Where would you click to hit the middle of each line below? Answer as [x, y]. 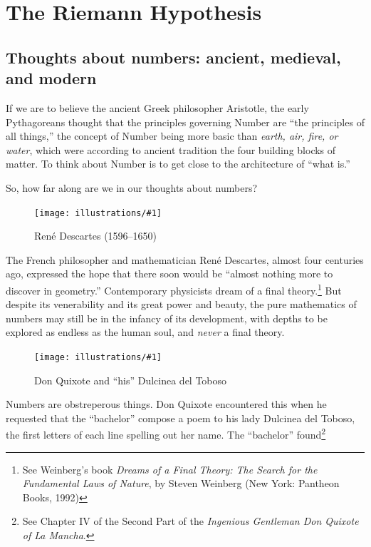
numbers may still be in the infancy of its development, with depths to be [167, 318]
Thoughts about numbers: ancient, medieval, [173, 57]
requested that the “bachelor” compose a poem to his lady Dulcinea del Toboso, [181, 418]
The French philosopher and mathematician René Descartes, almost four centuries [185, 259]
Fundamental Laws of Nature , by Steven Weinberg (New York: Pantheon [181, 483]
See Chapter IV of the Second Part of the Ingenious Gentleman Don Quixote [190, 521]
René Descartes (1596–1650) [96, 236]
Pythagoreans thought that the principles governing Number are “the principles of [185, 122]
